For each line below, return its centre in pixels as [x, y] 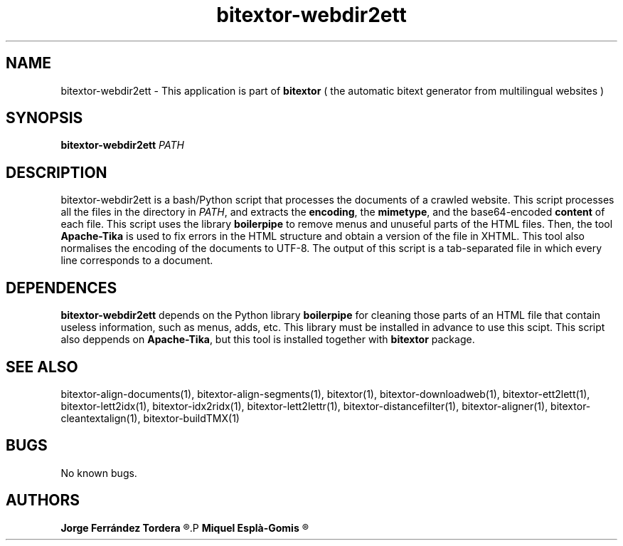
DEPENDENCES [62, 288]
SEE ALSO [42, 367]
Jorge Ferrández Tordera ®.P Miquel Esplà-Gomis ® [185, 527]
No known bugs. [99, 473]
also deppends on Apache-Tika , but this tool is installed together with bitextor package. [268, 340]
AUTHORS [43, 500]
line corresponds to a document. [137, 261]
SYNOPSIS [44, 118]
